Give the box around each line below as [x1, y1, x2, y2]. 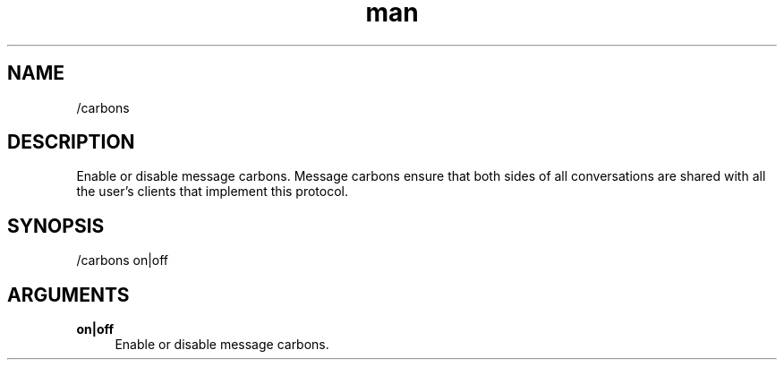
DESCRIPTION [7, 131, 135, 154]
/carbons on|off [76, 252, 169, 269]
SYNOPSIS [7, 214, 105, 237]
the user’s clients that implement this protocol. [76, 183, 349, 200]
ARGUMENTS [7, 283, 130, 306]
